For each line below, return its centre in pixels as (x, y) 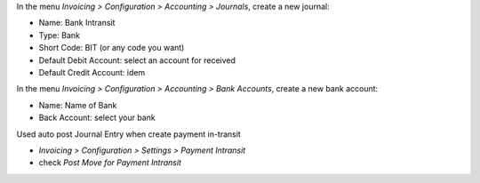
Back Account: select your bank (97, 118)
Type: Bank (59, 35)
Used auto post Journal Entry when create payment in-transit (129, 134)
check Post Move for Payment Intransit (110, 163)
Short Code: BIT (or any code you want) (112, 48)
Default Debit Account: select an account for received (137, 60)
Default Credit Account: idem (92, 72)
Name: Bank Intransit (77, 23)
